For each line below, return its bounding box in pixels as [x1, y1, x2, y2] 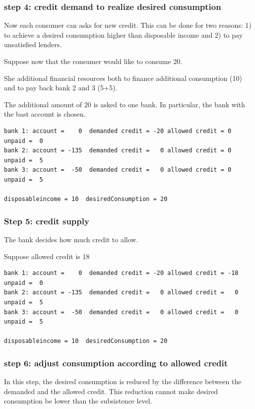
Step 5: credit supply [4, 214, 89, 227]
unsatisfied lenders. [4, 39, 62, 50]
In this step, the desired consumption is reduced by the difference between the [4, 376, 242, 387]
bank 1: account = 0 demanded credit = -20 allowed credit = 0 [4, 127, 232, 135]
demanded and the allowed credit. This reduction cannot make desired [4, 386, 218, 396]
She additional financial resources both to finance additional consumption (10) [4, 72, 242, 83]
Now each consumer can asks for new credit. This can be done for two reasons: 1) [4, 20, 252, 30]
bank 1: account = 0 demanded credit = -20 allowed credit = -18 [4, 270, 239, 277]
